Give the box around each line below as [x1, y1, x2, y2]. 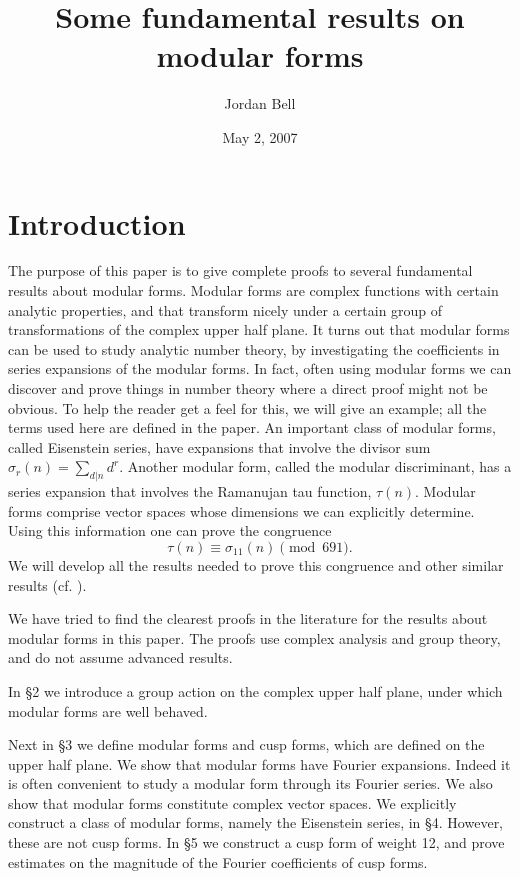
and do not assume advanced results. [8, 647, 233, 668]
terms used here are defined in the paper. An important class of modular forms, [8, 417, 496, 438]
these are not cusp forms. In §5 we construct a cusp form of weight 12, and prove [8, 832, 505, 853]
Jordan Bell [224, 93, 296, 114]
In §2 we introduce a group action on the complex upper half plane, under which [8, 680, 503, 701]
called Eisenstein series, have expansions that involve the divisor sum [8, 436, 431, 457]
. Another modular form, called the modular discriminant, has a [119, 456, 512, 477]
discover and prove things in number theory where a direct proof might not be [8, 378, 488, 398]
